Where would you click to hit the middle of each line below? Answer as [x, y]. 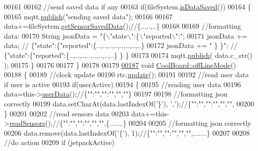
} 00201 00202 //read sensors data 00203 [66, 113]
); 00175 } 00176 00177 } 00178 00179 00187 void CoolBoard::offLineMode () [120, 65]
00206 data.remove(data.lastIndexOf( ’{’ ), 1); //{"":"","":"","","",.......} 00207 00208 [127, 132]
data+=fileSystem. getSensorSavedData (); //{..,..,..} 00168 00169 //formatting [123, 26]
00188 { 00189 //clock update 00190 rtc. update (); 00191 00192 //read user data [127, 75]
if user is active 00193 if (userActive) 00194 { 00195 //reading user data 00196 [123, 84]
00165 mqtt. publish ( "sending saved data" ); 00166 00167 [88, 16]
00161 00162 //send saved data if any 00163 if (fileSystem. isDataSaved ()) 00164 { [128, 6]
